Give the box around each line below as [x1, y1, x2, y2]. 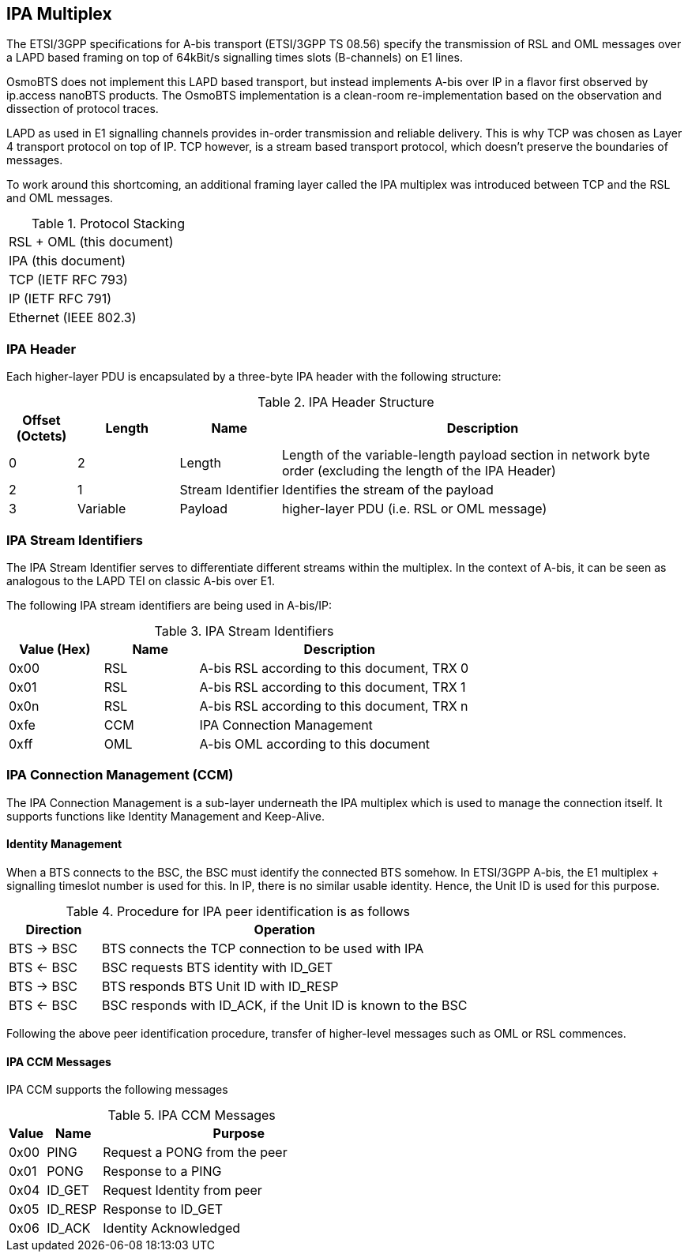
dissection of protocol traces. [6, 102, 159, 116]
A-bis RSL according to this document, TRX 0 [199, 659, 469, 676]
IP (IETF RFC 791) [9, 291, 112, 307]
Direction [25, 921, 82, 937]
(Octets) [16, 428, 67, 445]
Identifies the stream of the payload [282, 482, 494, 498]
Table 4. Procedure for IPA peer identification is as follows [66, 903, 411, 919]
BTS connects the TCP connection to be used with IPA [102, 940, 424, 956]
